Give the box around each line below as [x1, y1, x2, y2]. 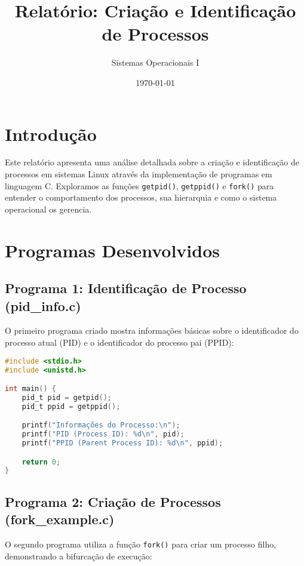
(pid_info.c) [5, 296, 81, 315]
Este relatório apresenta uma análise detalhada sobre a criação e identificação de [5, 156, 299, 168]
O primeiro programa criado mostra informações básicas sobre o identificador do [5, 324, 299, 337]
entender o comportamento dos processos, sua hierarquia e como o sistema [5, 191, 277, 204]
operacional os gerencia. [5, 202, 92, 215]
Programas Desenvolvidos [5, 238, 220, 262]
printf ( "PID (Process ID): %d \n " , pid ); [22, 430, 185, 439]
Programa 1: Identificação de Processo [5, 279, 247, 297]
